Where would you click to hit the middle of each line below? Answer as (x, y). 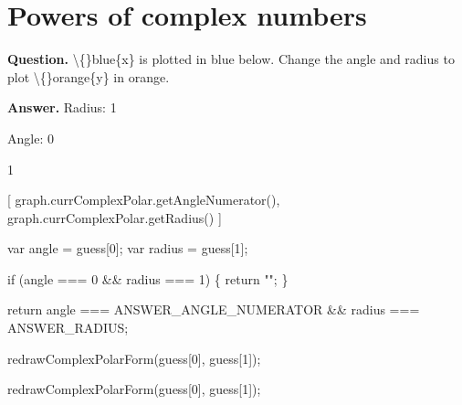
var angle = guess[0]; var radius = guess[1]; (128, 248)
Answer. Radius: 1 (62, 107)
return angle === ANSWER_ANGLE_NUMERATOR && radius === (214, 309)
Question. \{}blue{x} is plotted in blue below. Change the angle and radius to (231, 59)
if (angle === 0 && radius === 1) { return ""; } (148, 278)
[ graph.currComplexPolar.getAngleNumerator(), (144, 200)
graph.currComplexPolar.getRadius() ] (115, 217)
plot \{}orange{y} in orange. (89, 76)
